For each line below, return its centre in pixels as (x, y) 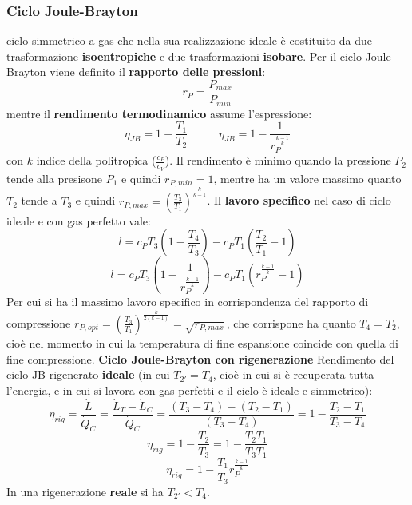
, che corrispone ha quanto (291, 322)
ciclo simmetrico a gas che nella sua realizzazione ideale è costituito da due (190, 40)
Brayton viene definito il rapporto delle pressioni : (136, 72)
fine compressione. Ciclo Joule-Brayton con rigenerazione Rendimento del (200, 358)
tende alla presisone (54, 178)
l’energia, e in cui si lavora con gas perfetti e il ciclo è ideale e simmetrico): (190, 390)
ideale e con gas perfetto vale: (79, 220)
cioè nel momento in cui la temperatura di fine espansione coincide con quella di (202, 342)
